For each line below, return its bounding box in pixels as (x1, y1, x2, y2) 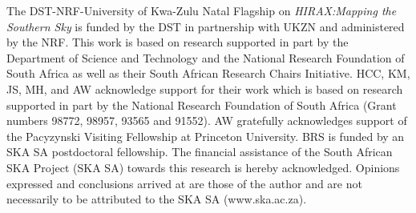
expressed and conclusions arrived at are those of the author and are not (6, 175, 362, 191)
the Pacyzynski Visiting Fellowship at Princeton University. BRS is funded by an (6, 127, 405, 144)
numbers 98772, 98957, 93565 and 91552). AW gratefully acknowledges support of (6, 112, 407, 129)
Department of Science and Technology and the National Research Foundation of (6, 49, 405, 66)
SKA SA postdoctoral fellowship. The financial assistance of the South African (6, 143, 393, 160)
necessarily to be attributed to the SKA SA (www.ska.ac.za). (6, 191, 307, 207)
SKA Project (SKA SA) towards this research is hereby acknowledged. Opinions (6, 159, 400, 175)
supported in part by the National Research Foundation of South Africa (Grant (6, 96, 397, 113)
